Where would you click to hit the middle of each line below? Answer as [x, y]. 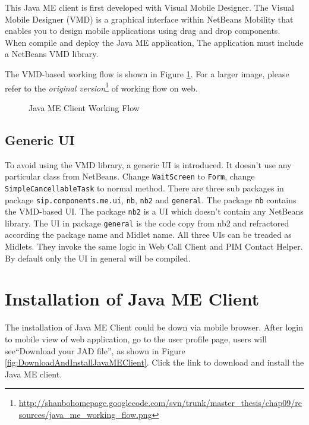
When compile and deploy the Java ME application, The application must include [154, 42]
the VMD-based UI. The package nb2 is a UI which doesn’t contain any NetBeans [154, 211]
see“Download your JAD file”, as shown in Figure [95, 350]
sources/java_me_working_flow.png [85, 414]
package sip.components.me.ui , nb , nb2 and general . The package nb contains [151, 199]
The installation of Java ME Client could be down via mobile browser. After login [154, 327]
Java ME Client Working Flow [84, 107]
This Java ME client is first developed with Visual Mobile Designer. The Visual [149, 7]
